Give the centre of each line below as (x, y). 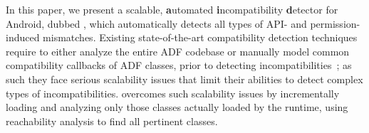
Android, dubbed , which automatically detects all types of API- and (156, 23)
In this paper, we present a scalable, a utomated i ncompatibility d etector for (172, 9)
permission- (335, 23)
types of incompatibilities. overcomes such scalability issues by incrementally (173, 93)
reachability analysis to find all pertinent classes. (112, 121)
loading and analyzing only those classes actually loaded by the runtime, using (177, 107)
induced (23, 37)
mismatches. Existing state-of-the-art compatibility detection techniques (200, 37)
